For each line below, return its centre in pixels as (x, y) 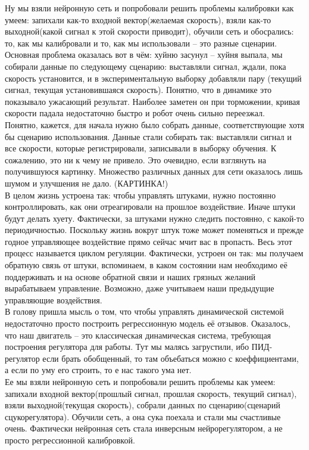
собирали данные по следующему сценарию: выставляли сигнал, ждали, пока (146, 66)
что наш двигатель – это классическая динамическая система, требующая (138, 335)
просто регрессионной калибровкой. (70, 440)
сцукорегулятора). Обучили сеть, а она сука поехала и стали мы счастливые (143, 416)
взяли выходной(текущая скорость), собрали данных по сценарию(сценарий (143, 405)
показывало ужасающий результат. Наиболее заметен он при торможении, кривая (152, 101)
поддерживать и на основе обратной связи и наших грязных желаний (130, 276)
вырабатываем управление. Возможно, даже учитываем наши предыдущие (140, 288)
